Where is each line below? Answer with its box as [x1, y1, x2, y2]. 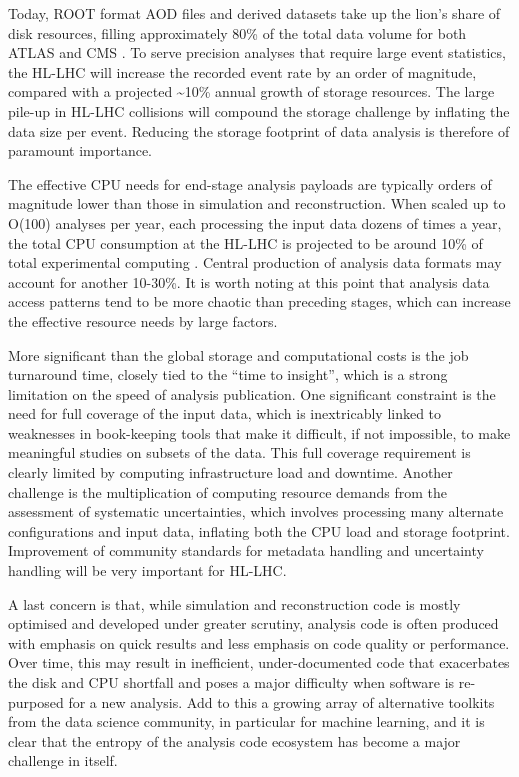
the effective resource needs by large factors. [8, 310, 278, 331]
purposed [8, 691, 64, 712]
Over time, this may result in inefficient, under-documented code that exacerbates [8, 652, 510, 673]
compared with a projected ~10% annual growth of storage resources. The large [8, 81, 495, 102]
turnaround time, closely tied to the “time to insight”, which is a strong [8, 364, 448, 385]
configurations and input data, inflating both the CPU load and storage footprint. [8, 520, 510, 541]
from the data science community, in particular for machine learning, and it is [8, 711, 485, 732]
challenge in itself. [8, 750, 118, 771]
